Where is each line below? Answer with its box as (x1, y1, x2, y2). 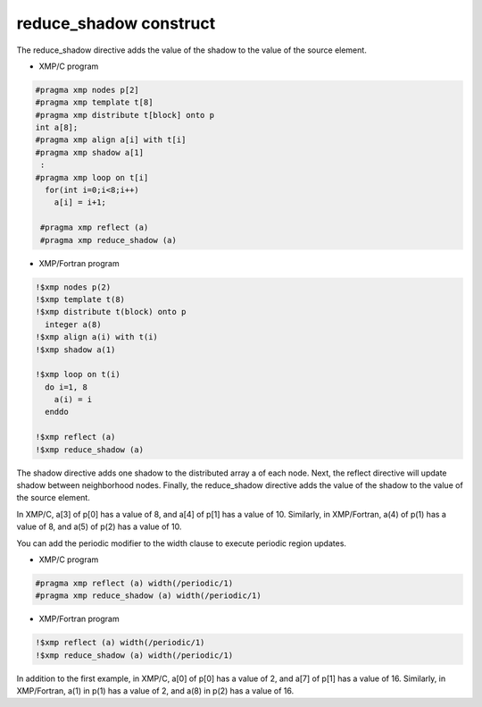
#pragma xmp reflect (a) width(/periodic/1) (35, 577, 234, 588)
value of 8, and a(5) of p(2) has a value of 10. (16, 521, 182, 532)
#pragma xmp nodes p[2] (35, 85, 140, 95)
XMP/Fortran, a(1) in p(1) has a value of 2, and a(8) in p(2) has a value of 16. (16, 686, 295, 696)
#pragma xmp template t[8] (35, 97, 154, 107)
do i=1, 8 (45, 382, 88, 392)
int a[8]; (35, 122, 79, 133)
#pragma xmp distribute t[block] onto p (35, 110, 214, 120)
